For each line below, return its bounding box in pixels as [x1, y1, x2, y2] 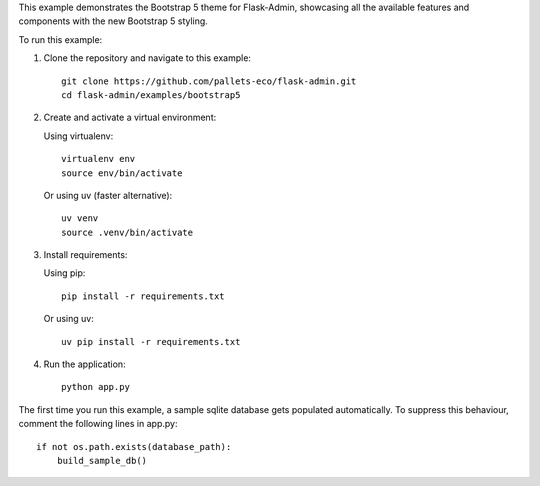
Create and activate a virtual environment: [43, 111, 217, 124]
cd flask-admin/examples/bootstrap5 [61, 89, 241, 100]
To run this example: [18, 33, 103, 45]
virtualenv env [61, 153, 136, 165]
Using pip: [43, 267, 86, 279]
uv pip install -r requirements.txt [61, 336, 241, 347]
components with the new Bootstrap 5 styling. [18, 15, 209, 27]
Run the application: [43, 358, 126, 370]
